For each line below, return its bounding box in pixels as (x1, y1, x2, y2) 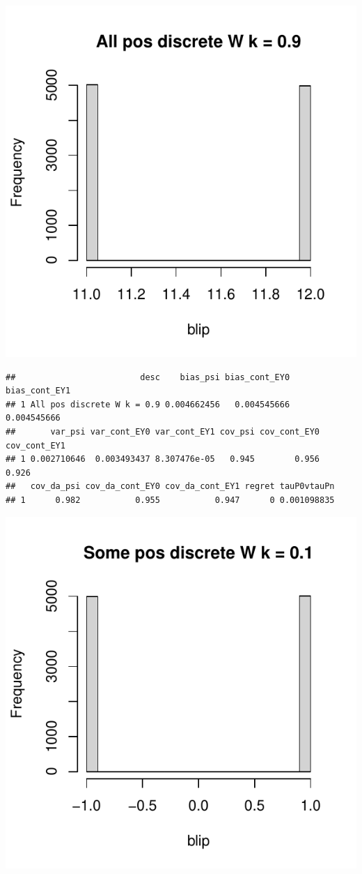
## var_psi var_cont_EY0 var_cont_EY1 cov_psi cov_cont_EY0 (6, 426, 320, 437)
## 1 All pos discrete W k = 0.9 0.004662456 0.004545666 (6, 399, 290, 409)
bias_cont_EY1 (6, 386, 71, 396)
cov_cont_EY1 (6, 440, 65, 451)
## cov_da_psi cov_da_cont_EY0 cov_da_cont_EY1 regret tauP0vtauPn (6, 481, 335, 492)
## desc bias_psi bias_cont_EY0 (6, 372, 290, 382)
